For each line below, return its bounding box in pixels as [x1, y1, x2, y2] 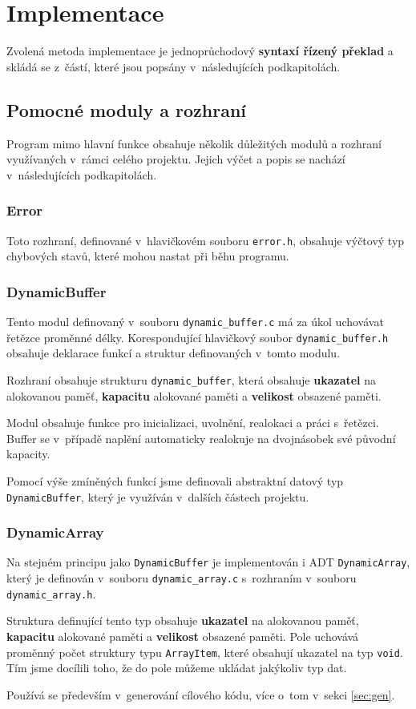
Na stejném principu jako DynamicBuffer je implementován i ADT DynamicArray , [6, 554, 410, 570]
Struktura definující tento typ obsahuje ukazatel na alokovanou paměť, [6, 612, 359, 629]
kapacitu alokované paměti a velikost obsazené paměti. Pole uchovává [6, 627, 359, 644]
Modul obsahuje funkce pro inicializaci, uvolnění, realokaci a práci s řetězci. [6, 414, 379, 431]
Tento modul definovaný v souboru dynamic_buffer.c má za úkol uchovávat [6, 312, 384, 329]
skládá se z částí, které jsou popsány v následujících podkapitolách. [6, 58, 341, 75]
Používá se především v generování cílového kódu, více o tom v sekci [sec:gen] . [6, 686, 395, 703]
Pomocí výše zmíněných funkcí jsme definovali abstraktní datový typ [6, 472, 344, 489]
